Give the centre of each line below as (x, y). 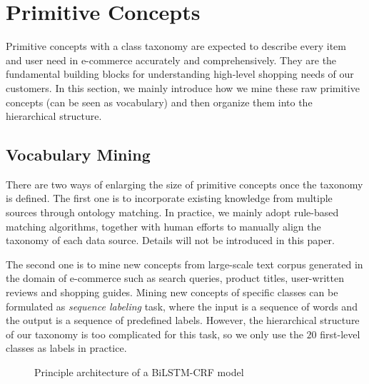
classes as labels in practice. (66, 348)
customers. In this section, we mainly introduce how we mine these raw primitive (183, 87)
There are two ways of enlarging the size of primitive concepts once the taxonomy (184, 184)
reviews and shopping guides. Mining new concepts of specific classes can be (172, 292)
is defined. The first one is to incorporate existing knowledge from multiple (169, 198)
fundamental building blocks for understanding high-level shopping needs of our (180, 74)
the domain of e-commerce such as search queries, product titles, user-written (175, 278)
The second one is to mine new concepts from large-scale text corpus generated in (184, 264)
